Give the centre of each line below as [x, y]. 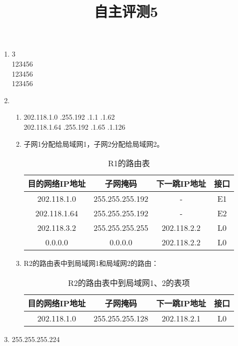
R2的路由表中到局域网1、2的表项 [129, 282]
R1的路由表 [129, 163]
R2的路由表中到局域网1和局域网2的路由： [91, 263]
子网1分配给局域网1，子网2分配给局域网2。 [94, 143]
